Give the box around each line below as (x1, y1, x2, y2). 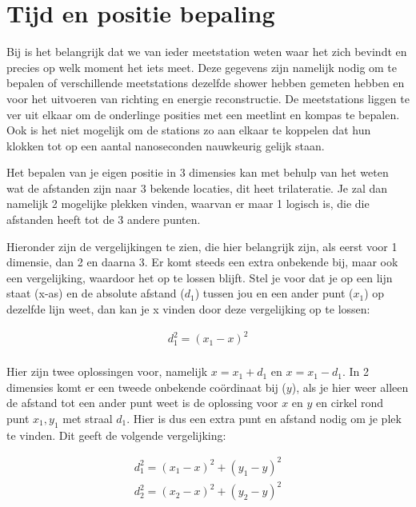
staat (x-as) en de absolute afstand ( (6, 285, 185, 301)
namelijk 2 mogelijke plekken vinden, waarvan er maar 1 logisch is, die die (6, 195, 370, 212)
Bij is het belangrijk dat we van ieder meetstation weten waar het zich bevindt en (6, 43, 407, 60)
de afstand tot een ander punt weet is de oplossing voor (6, 394, 278, 411)
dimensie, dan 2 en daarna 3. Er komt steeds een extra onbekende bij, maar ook (6, 253, 398, 270)
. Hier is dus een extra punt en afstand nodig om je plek (126, 409, 402, 426)
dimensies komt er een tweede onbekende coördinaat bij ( (6, 378, 286, 395)
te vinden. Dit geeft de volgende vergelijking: (6, 426, 226, 443)
